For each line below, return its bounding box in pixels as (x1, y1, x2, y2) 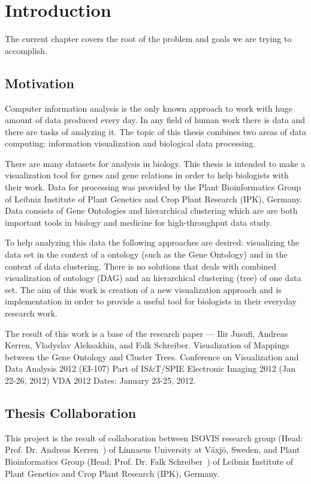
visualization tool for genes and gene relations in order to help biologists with (5, 169, 289, 181)
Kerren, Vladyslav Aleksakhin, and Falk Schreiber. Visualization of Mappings (5, 339, 289, 351)
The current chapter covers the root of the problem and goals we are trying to (5, 32, 292, 45)
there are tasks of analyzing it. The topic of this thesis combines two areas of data (5, 125, 307, 138)
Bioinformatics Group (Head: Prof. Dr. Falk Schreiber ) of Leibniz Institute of (5, 455, 294, 467)
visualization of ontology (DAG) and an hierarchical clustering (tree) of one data (5, 271, 301, 284)
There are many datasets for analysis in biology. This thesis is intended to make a (5, 157, 306, 169)
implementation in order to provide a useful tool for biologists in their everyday (5, 295, 297, 307)
